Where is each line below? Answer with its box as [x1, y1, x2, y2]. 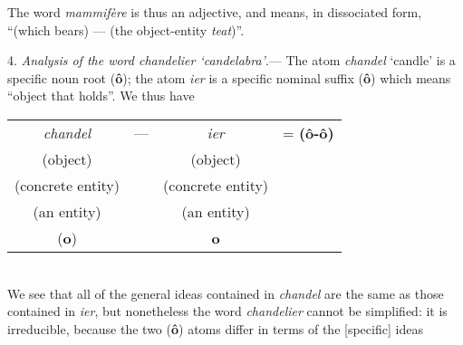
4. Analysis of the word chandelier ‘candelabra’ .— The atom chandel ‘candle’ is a [7, 51, 456, 70]
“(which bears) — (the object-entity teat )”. [7, 20, 245, 39]
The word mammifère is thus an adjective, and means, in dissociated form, [7, 3, 422, 21]
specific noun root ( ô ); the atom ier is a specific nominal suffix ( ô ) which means [7, 68, 451, 87]
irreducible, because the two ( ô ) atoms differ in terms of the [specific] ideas [7, 319, 423, 338]
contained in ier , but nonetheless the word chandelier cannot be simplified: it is [7, 302, 448, 321]
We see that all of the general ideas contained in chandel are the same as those [7, 283, 444, 302]
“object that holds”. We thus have [7, 86, 195, 105]
